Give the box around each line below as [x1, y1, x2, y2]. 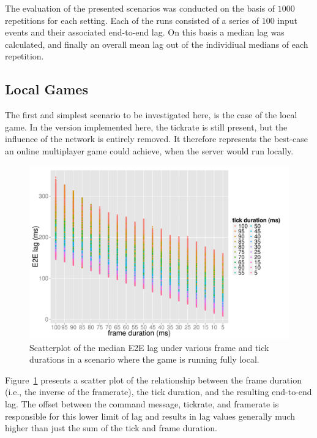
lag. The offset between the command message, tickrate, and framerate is [5, 397, 279, 410]
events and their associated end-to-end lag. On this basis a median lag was [5, 26, 285, 39]
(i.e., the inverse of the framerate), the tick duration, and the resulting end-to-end [5, 385, 312, 398]
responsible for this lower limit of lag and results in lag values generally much [5, 409, 295, 422]
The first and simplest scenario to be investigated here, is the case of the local [5, 108, 297, 121]
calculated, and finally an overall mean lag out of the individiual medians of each [5, 37, 308, 50]
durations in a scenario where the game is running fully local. [29, 353, 259, 366]
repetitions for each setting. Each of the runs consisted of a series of [5, 13, 259, 26]
